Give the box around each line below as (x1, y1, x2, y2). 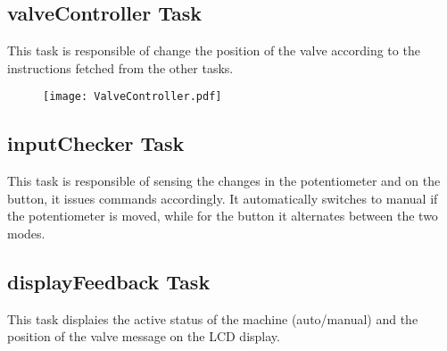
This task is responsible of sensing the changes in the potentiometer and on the (7, 171, 441, 190)
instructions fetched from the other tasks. (7, 58, 234, 77)
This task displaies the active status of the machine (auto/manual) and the (7, 309, 418, 328)
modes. (7, 224, 46, 243)
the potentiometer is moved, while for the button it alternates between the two (7, 206, 438, 225)
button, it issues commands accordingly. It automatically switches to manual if (7, 188, 438, 207)
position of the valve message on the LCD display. (7, 327, 280, 346)
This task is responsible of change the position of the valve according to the (7, 41, 420, 60)
